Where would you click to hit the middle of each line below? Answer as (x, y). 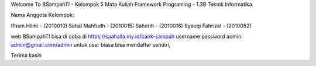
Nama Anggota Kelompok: (42, 15)
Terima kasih (26, 55)
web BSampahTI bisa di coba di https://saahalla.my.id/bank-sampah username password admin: (127, 37)
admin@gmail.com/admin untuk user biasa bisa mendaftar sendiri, (91, 44)
